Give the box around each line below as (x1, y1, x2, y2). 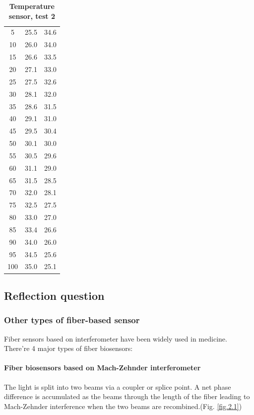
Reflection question (4, 287, 105, 303)
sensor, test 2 (8, 10, 56, 21)
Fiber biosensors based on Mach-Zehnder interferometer (4, 362, 201, 373)
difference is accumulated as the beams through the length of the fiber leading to (4, 391, 250, 402)
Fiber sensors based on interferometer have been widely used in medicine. (4, 333, 227, 344)
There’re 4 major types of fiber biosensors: (4, 343, 133, 353)
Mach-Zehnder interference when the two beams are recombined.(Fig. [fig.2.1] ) (4, 401, 242, 411)
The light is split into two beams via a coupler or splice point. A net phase (4, 381, 231, 392)
